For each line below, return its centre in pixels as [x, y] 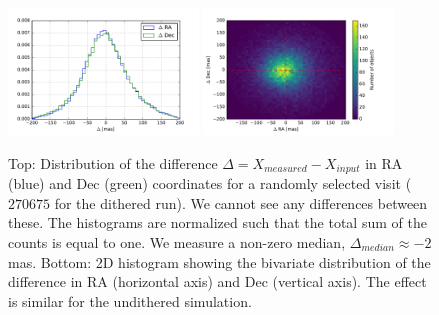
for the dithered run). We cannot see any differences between [241, 202]
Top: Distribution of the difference [113, 162]
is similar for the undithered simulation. [130, 300]
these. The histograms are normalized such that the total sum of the [217, 222]
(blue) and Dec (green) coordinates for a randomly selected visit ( [210, 183]
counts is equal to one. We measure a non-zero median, [177, 242]
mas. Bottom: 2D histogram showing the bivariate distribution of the [219, 261]
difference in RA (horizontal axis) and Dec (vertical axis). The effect [217, 281]
